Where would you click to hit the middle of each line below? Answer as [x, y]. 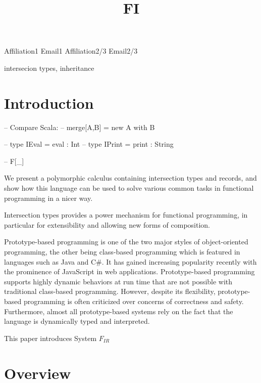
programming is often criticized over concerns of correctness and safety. [134, 301]
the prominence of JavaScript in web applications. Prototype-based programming [129, 271]
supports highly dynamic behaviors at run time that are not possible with [118, 281]
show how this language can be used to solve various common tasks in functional [129, 188]
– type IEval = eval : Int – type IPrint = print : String [89, 144]
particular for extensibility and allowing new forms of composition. [107, 224]
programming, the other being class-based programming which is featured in [122, 252]
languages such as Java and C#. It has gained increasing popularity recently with [130, 261]
